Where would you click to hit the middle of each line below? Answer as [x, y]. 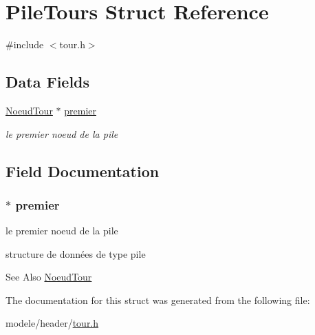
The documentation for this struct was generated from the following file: [158, 300]
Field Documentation [83, 171]
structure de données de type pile [76, 253]
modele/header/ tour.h [52, 323]
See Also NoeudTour [49, 277]
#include [25, 44]
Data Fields [48, 82]
